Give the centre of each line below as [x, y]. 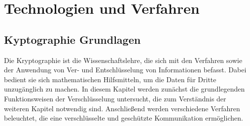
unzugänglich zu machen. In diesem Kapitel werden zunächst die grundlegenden [125, 89]
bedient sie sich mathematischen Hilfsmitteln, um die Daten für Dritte [110, 79]
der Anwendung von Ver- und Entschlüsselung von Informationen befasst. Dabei [125, 70]
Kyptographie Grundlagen [72, 39]
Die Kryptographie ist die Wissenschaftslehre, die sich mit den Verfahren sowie [123, 60]
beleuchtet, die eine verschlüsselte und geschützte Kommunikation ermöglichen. [124, 118]
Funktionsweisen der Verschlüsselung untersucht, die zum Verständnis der [115, 98]
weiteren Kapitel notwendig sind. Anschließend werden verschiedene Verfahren [122, 108]
